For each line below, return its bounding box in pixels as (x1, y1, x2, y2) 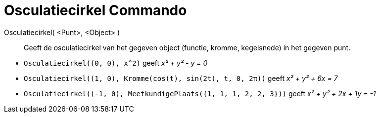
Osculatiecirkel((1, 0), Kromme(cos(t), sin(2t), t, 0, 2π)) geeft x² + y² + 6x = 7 (24, 74, 338, 82)
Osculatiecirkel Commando (4, 2, 187, 19)
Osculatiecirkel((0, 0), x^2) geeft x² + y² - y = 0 (24, 58, 208, 67)
